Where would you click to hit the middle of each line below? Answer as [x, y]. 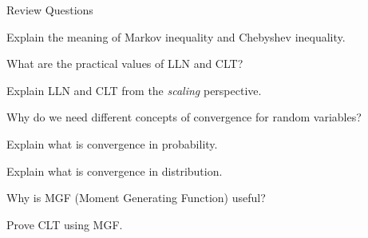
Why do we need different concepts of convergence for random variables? [184, 117]
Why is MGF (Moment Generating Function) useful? [136, 198]
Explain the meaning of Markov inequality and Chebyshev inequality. [176, 36]
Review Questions [50, 10]
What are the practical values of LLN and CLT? [125, 63]
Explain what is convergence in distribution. [115, 171]
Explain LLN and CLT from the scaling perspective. [134, 90]
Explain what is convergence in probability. [112, 143]
